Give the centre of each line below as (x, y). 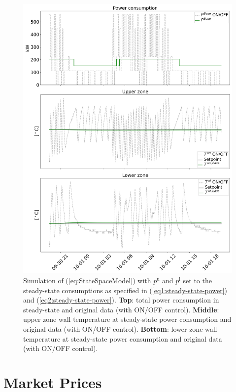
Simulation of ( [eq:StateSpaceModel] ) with (87, 281)
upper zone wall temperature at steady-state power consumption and (127, 319)
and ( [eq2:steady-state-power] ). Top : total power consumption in (121, 300)
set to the (197, 281)
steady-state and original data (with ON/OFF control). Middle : (121, 309)
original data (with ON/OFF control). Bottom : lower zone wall (120, 329)
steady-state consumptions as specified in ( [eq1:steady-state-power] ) (125, 290)
